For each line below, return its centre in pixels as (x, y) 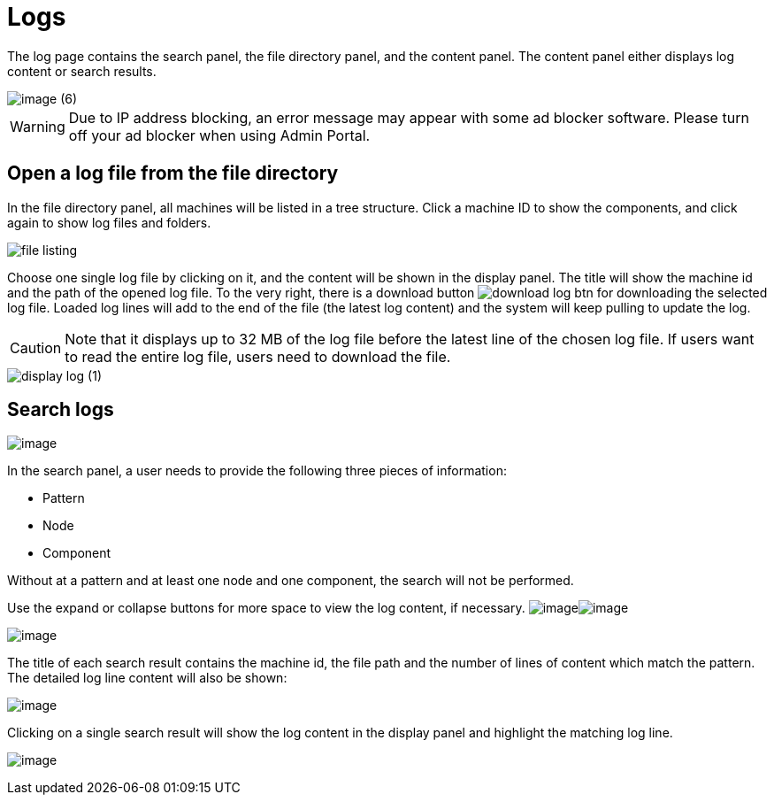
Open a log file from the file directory (173, 174)
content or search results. (82, 71)
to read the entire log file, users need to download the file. (258, 356)
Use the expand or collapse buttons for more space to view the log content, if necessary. (266, 608)
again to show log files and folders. (109, 222)
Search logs (61, 410)
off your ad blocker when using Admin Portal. (219, 135)
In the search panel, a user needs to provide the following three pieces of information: (257, 471)
